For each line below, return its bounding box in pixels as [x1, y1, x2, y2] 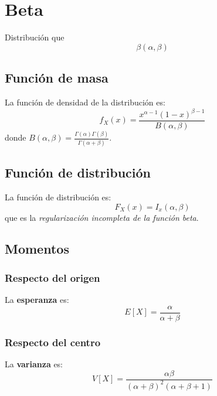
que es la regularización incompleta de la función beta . [5, 211, 199, 223]
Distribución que [5, 31, 65, 43]
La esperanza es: [5, 293, 69, 306]
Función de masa [5, 69, 108, 87]
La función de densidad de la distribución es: [5, 95, 165, 108]
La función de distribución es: [5, 190, 111, 203]
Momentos [5, 240, 69, 258]
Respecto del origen [5, 270, 100, 285]
